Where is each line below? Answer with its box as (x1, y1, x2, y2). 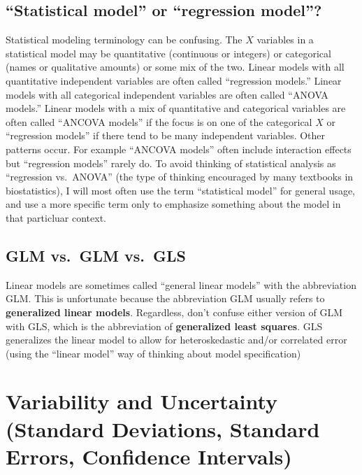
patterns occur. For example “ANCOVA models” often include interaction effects (6, 141, 352, 156)
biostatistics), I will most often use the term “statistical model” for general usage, (6, 183, 356, 197)
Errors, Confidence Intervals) (6, 441, 292, 470)
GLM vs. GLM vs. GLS (6, 244, 187, 266)
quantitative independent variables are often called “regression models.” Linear (6, 73, 342, 87)
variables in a (256, 32, 314, 47)
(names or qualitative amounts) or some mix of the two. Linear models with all (6, 59, 345, 74)
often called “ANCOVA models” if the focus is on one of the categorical (6, 114, 312, 129)
